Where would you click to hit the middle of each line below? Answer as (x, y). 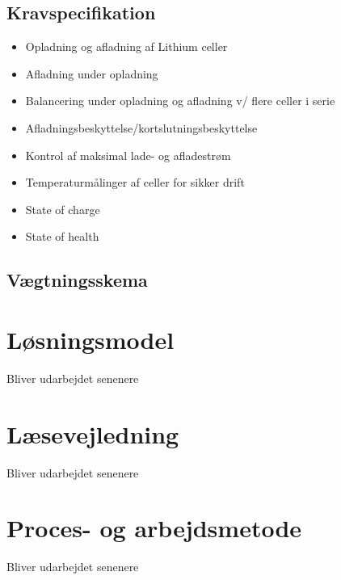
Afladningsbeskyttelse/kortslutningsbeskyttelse (141, 127)
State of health (62, 236)
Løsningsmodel (91, 339)
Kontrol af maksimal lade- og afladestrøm (128, 155)
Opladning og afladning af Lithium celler (126, 46)
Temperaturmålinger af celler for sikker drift (135, 182)
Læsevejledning (93, 433)
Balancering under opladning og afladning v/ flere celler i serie (180, 101)
